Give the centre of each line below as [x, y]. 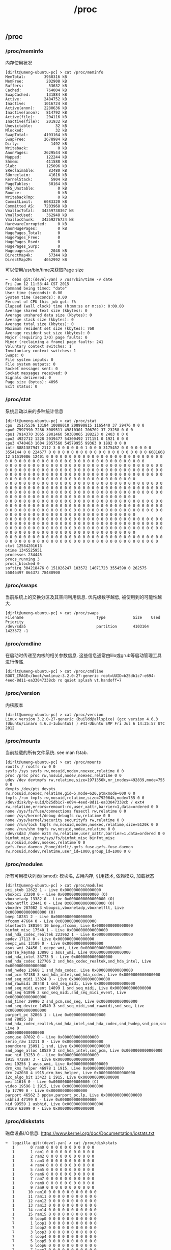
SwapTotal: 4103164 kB [36, 135]
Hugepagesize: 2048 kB [36, 251]
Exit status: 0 [21, 387]
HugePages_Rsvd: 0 [33, 242]
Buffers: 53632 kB [36, 86]
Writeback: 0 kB [36, 148]
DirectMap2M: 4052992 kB [36, 260]
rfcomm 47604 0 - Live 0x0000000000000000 [51, 921]
